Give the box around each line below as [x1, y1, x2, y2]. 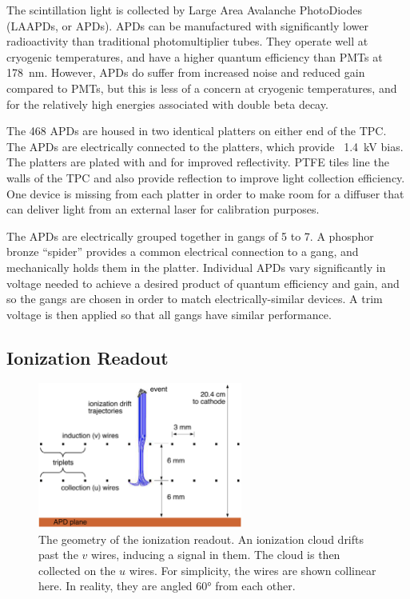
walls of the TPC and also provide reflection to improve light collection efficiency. [6, 169, 405, 186]
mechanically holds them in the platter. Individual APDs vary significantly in [6, 258, 386, 275]
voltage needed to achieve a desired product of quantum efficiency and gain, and [6, 274, 400, 291]
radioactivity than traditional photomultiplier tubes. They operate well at [6, 33, 368, 50]
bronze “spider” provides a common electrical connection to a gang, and [6, 243, 359, 260]
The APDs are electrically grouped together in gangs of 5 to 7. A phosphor [6, 227, 374, 244]
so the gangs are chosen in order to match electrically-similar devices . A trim [6, 290, 383, 307]
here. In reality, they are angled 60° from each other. [38, 577, 296, 594]
